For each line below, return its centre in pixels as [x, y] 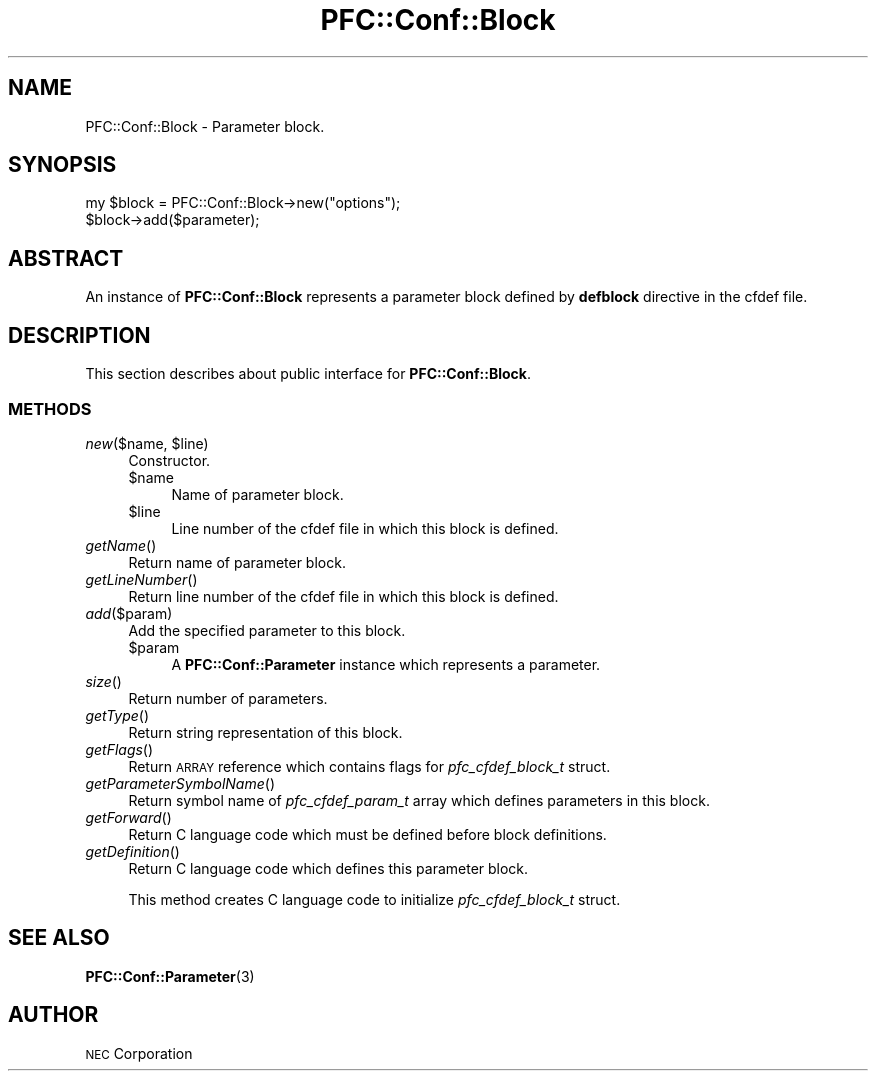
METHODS [50, 408]
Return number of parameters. [228, 698]
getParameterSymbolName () [180, 783]
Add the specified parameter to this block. [267, 630]
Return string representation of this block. [265, 732]
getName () [121, 545]
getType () [117, 715]
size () [103, 681]
